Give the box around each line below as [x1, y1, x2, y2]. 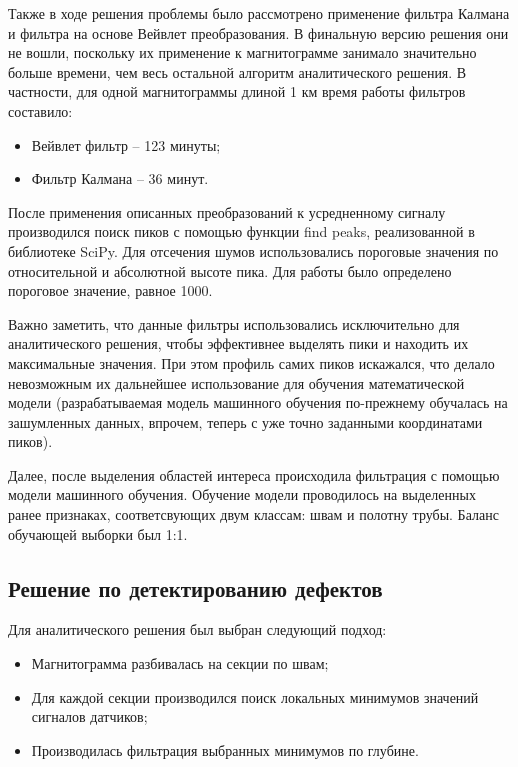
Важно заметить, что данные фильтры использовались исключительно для [8, 313, 460, 334]
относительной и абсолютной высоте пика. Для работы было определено [8, 260, 452, 281]
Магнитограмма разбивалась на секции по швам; [31, 653, 329, 674]
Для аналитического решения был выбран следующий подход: [8, 619, 387, 640]
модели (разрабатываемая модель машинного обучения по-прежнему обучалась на [8, 392, 508, 413]
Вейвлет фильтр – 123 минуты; [31, 134, 221, 155]
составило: [8, 100, 73, 121]
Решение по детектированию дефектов [8, 572, 383, 603]
